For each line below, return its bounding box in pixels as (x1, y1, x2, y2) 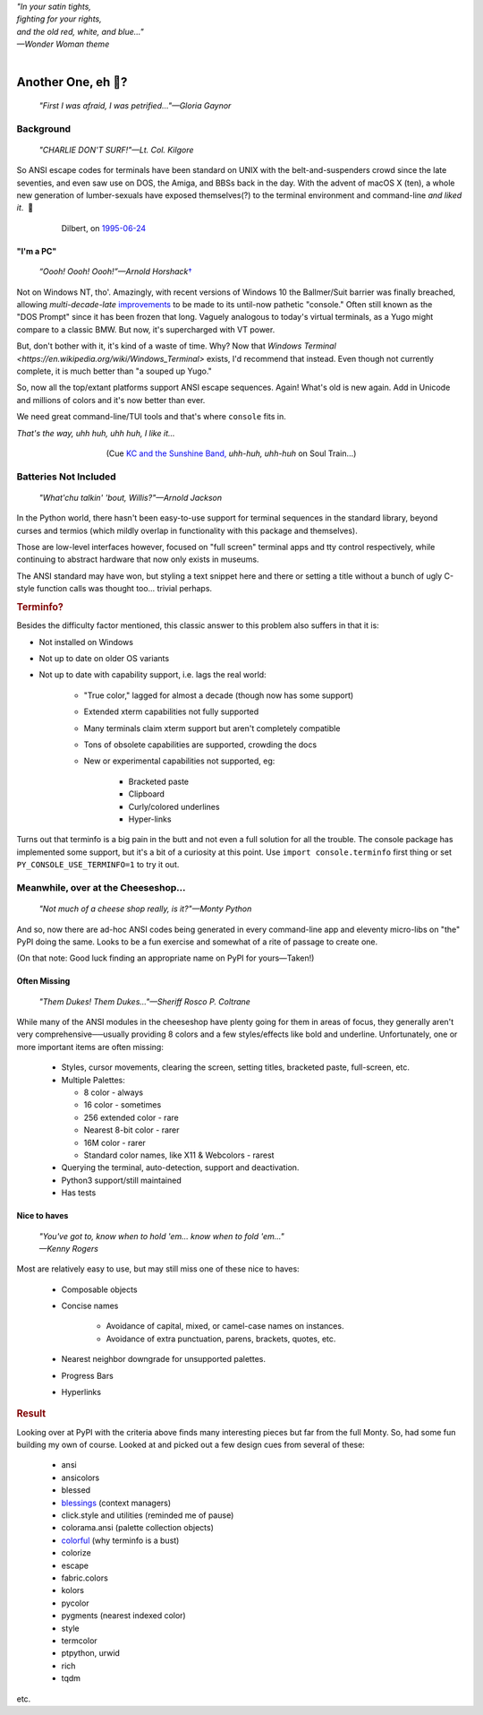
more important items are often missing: (16, 1041, 165, 1052)
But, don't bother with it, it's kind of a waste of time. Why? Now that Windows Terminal (16, 340, 337, 351)
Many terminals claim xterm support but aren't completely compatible (83, 722, 341, 734)
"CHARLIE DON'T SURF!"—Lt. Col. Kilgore (38, 144, 194, 155)
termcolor (61, 1635, 97, 1646)
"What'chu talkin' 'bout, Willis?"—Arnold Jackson (38, 492, 223, 503)
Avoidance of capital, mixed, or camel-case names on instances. (106, 1321, 344, 1331)
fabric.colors (61, 1573, 109, 1583)
